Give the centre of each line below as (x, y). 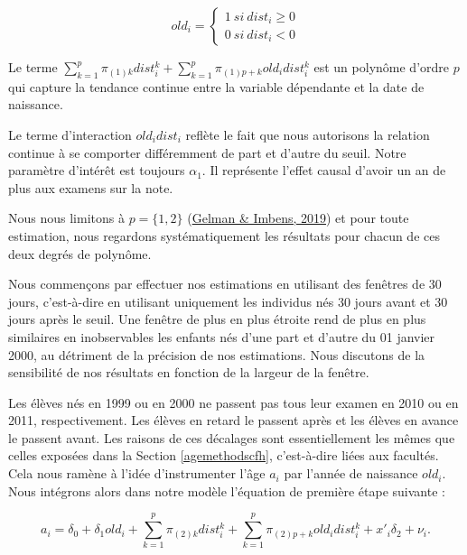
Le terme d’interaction (70, 134)
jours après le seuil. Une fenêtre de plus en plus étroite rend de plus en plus (217, 319)
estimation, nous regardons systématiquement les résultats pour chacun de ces (224, 235)
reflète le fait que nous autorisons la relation (308, 134)
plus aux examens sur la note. (91, 187)
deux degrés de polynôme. (80, 253)
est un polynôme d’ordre (381, 67)
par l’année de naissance (351, 473)
